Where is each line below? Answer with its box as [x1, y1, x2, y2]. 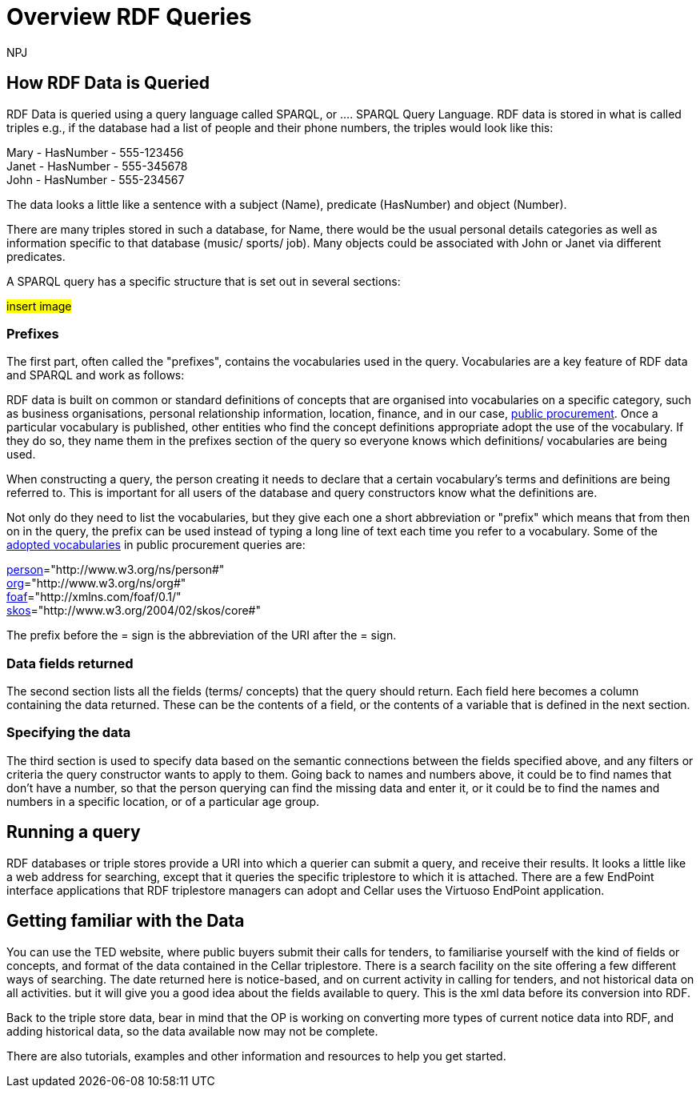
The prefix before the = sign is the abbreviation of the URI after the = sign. [6, 628, 397, 643]
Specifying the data [6, 724, 131, 741]
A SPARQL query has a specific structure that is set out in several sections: [6, 274, 401, 288]
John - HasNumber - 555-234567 [6, 172, 185, 186]
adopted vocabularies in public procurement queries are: [6, 538, 306, 552]
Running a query [6, 822, 141, 843]
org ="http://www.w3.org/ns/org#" [6, 576, 186, 591]
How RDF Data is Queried [6, 73, 210, 94]
